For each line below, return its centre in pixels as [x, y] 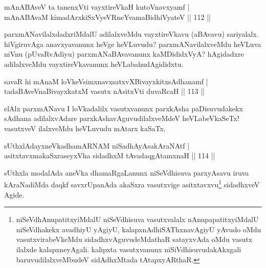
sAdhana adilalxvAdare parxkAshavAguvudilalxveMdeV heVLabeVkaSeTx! [122, 118]
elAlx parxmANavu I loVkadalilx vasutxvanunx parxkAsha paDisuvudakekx [124, 108]
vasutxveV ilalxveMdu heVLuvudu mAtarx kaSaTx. [85, 128]
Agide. [14, 194]
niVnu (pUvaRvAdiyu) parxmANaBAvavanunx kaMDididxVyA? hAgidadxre [124, 54]
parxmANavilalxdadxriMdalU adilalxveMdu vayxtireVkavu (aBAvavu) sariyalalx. [131, 34]
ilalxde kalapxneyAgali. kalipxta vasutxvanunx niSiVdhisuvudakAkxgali [129, 249]
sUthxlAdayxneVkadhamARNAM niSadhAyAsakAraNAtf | [97, 145]
